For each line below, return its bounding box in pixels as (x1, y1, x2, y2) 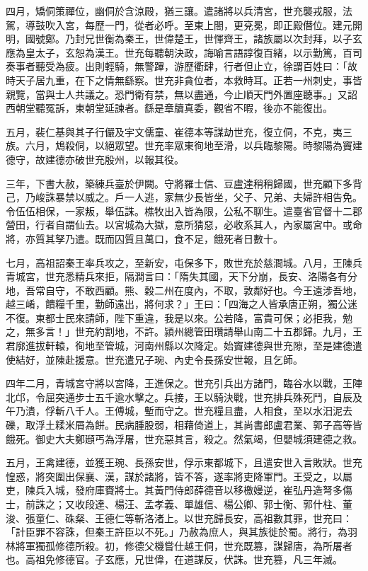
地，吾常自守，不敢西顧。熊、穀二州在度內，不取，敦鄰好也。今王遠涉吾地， (6, 282, 362, 297)
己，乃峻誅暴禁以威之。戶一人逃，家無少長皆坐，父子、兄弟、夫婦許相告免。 (6, 190, 362, 204)
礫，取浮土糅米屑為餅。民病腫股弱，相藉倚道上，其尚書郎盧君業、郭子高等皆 (6, 417, 362, 432)
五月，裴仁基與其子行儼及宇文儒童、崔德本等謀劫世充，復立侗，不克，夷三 (6, 124, 352, 139)
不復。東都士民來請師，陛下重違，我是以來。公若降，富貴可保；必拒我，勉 (6, 310, 352, 325)
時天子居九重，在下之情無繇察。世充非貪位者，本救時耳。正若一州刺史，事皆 (6, 72, 362, 87)
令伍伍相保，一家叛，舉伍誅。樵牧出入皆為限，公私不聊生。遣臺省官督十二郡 (6, 203, 362, 218)
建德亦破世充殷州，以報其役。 (45, 151, 184, 166)
